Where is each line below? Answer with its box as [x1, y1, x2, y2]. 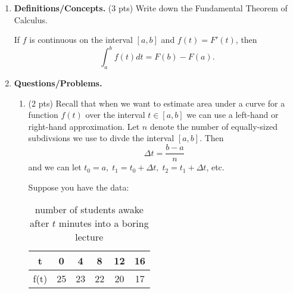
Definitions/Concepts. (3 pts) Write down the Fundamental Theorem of [14, 2, 288, 14]
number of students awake [35, 202, 144, 217]
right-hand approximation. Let [28, 120, 140, 132]
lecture [75, 230, 104, 244]
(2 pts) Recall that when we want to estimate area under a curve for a [28, 96, 285, 109]
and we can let [28, 161, 82, 173]
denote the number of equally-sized [149, 120, 278, 132]
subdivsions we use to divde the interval [28, 132, 174, 144]
